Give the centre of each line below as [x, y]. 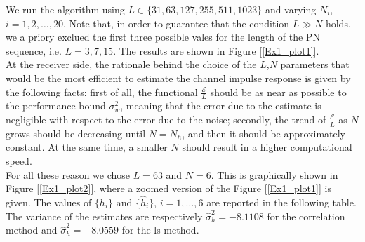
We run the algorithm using [65, 9]
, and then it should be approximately [264, 133]
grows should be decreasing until [76, 133]
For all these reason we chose [68, 174]
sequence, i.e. [34, 50]
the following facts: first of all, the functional [102, 92]
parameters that [315, 64]
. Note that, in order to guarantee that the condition [176, 23]
